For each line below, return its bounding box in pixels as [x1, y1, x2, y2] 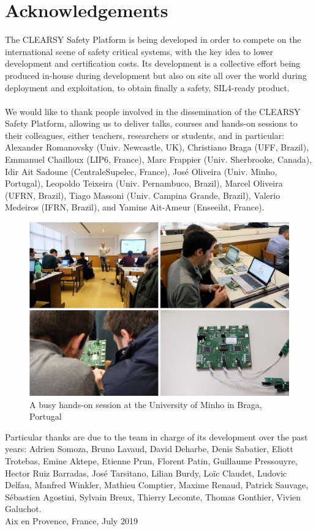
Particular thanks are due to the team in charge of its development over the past [5, 430, 308, 443]
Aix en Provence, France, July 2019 [5, 514, 138, 527]
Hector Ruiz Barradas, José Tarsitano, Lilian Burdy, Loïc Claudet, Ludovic [5, 466, 287, 479]
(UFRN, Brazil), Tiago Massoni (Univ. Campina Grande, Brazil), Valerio [5, 188, 280, 201]
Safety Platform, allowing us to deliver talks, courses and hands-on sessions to [5, 117, 298, 130]
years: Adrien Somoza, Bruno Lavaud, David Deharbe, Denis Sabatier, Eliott [5, 442, 293, 455]
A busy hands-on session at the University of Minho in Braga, [29, 398, 262, 410]
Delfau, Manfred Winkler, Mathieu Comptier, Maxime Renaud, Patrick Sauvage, [5, 478, 309, 491]
